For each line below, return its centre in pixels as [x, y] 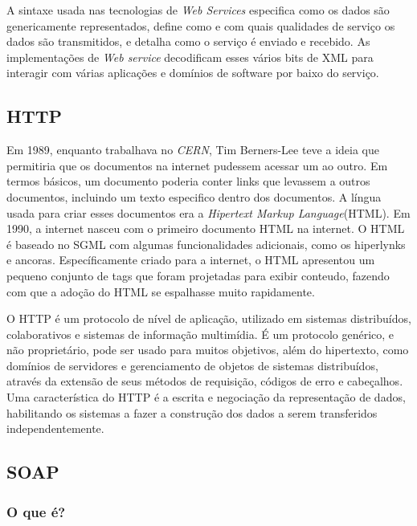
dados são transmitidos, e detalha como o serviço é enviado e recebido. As [188, 41]
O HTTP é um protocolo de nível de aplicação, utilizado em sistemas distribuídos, [209, 318]
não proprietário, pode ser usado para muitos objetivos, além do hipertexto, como [208, 350]
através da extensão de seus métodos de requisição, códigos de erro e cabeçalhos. [205, 381]
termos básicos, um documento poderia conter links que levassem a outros [188, 181]
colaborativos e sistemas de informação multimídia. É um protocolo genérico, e [200, 334]
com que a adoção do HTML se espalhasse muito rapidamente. [161, 291]
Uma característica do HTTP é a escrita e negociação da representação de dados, [206, 397]
